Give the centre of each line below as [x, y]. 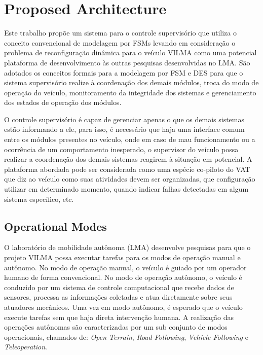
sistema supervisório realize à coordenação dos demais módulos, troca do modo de [131, 82]
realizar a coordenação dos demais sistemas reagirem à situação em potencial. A [128, 159]
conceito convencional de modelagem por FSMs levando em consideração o [120, 42]
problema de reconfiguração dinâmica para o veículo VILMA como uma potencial [130, 52]
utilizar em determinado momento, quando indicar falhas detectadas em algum [126, 189]
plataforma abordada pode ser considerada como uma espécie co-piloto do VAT [127, 169]
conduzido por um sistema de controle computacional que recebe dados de [119, 287]
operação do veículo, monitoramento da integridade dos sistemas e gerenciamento [130, 92]
